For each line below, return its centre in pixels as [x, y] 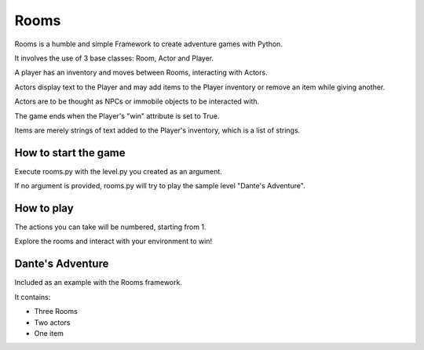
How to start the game [70, 153]
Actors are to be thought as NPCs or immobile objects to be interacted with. [137, 101]
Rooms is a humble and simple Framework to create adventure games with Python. [148, 44]
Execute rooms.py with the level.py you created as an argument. [119, 171]
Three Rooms [56, 312]
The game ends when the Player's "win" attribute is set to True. [117, 116]
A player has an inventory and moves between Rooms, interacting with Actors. [141, 73]
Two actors [52, 323]
